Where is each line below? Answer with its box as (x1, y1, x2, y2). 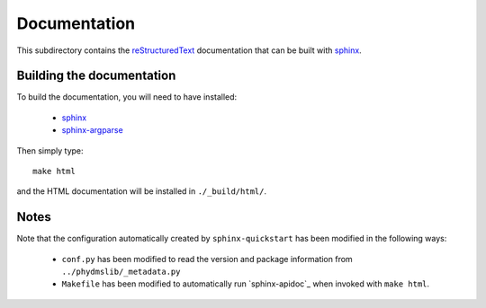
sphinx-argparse (61, 125, 123, 136)
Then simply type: (16, 145, 85, 156)
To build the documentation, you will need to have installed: (16, 92, 238, 102)
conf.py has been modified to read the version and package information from (61, 253, 353, 264)
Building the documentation (16, 68, 176, 84)
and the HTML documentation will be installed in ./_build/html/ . (16, 186, 267, 197)
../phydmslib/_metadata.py (61, 267, 181, 277)
